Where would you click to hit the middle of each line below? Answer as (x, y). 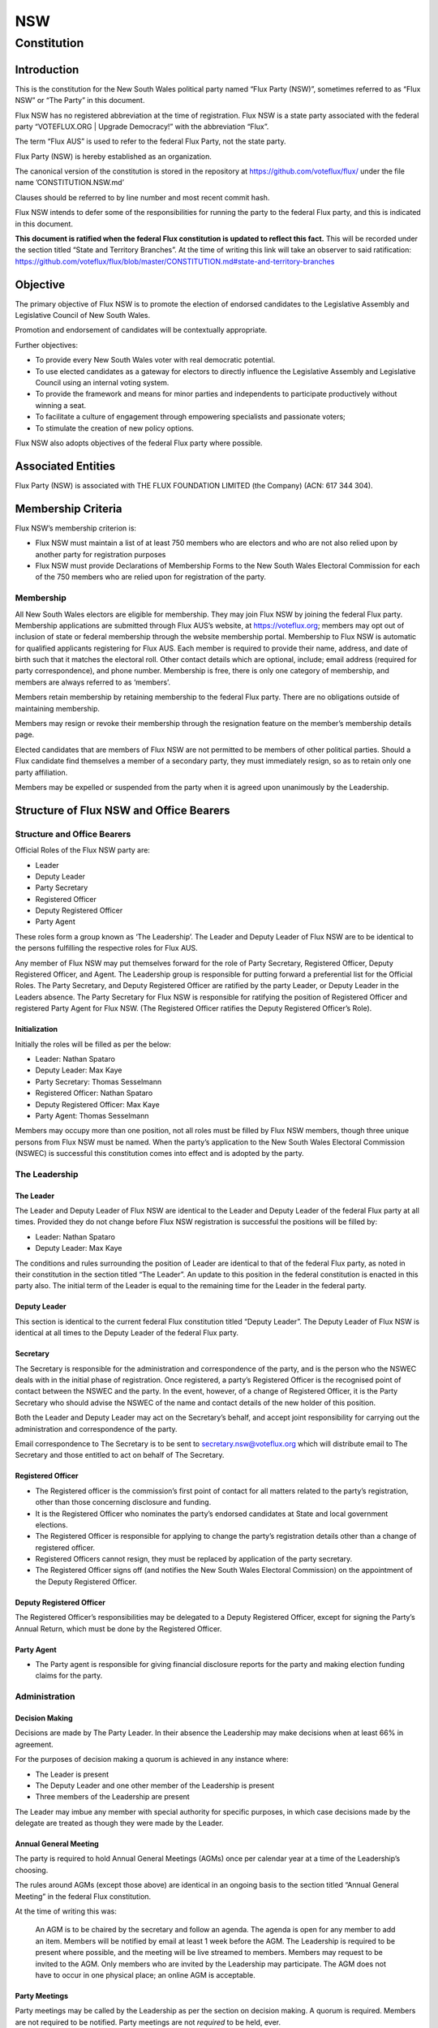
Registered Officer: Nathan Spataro (94, 1093)
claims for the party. (69, 1676)
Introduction (47, 69)
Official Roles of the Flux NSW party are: (82, 850)
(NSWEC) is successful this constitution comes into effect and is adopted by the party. (159, 1154)
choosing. (32, 1870)
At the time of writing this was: (66, 1911)
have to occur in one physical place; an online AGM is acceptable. (145, 1975)
